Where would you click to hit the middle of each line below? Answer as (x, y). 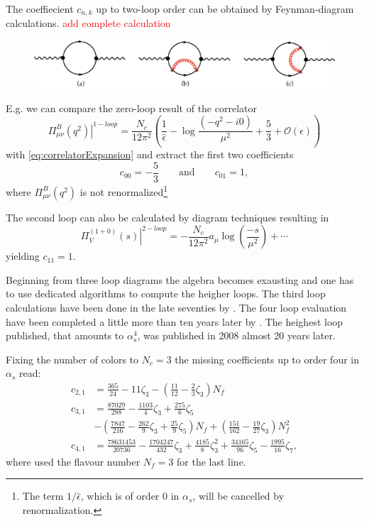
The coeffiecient (40, 9)
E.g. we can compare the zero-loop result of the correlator (131, 108)
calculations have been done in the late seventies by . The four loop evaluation (176, 307)
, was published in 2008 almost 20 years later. (236, 335)
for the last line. (211, 461)
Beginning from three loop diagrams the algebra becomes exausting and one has (180, 279)
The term (43, 496)
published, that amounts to (65, 335)
